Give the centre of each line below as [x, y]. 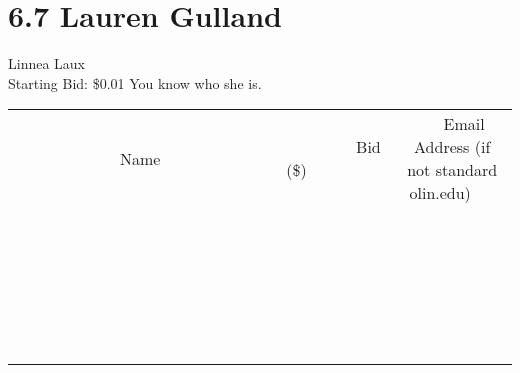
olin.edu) [440, 193]
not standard [452, 170]
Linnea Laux [47, 63]
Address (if [452, 147]
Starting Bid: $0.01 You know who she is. [135, 82]
